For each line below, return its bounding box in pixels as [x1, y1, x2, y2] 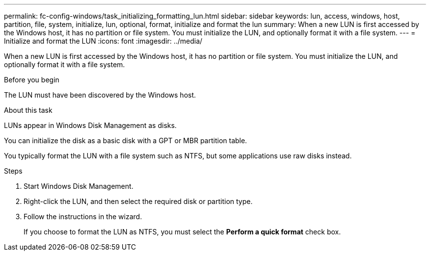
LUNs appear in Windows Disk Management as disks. [4, 121, 177, 129]
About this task [4, 106, 53, 114]
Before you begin [4, 76, 59, 84]
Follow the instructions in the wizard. [24, 212, 142, 221]
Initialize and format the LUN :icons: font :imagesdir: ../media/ [4, 37, 203, 45]
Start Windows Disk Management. [24, 182, 134, 190]
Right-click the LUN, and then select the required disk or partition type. [24, 197, 253, 205]
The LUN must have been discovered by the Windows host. [4, 91, 196, 99]
